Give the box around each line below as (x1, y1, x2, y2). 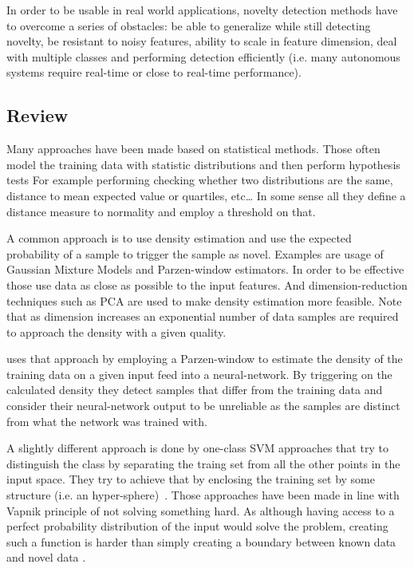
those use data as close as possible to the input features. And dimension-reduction (6, 276, 408, 293)
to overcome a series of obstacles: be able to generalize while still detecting (6, 17, 371, 34)
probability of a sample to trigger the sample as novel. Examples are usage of (6, 245, 384, 262)
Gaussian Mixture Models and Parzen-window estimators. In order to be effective (6, 261, 404, 278)
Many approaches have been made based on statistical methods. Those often (6, 140, 380, 157)
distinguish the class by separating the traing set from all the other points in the (6, 455, 400, 471)
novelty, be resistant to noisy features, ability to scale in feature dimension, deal (6, 33, 397, 49)
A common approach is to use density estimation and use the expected (6, 230, 352, 247)
